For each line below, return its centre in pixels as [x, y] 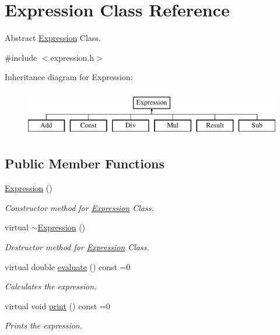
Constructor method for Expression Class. [79, 207]
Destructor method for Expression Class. [77, 247]
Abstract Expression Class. [53, 38]
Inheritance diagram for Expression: [69, 77]
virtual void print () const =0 [57, 305]
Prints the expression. [43, 325]
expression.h [72, 57]
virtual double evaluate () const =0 [68, 266]
